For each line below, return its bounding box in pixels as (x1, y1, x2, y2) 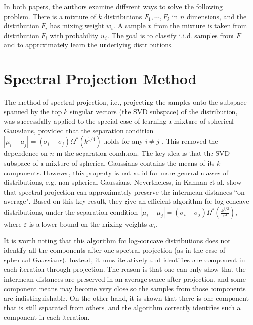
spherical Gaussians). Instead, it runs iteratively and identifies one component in (4, 254, 245, 264)
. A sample (113, 21, 146, 31)
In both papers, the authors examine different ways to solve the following (4, 1, 223, 11)
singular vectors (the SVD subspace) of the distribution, (69, 106, 238, 116)
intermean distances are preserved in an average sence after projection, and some (4, 274, 246, 283)
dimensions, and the (186, 11, 247, 21)
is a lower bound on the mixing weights (29, 219, 147, 229)
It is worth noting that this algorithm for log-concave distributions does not (4, 235, 231, 245)
